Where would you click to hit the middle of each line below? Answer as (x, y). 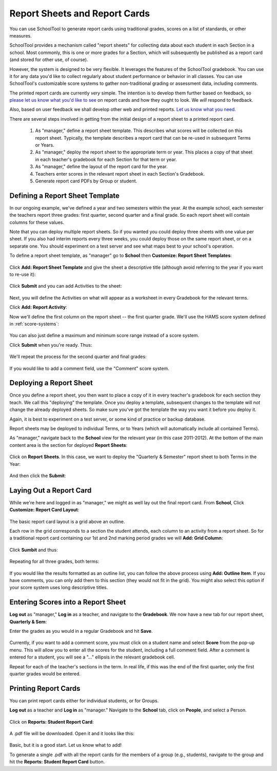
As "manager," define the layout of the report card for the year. (101, 166)
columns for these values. (37, 222)
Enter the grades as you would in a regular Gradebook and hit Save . (81, 631)
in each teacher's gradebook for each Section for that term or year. (106, 159)
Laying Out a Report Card (51, 490)
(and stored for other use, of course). (49, 60)
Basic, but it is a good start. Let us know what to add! (66, 745)
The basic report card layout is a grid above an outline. (67, 521)
